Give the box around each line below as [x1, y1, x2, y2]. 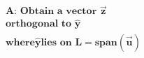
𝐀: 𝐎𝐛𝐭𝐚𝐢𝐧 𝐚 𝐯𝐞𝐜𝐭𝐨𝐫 [5, 6, 97, 17]
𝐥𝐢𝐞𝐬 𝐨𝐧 [41, 37, 72, 48]
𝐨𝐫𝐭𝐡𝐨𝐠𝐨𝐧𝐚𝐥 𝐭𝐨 [5, 19, 72, 29]
